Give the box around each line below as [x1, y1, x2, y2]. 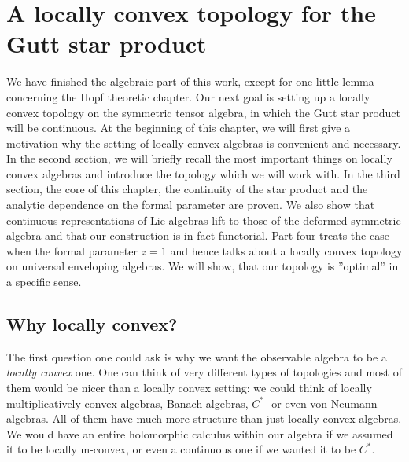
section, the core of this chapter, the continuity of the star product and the [6, 181, 368, 197]
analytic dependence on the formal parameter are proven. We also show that [6, 196, 375, 213]
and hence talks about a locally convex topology [170, 242, 403, 258]
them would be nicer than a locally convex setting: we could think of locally [6, 379, 372, 396]
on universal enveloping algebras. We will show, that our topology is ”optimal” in [6, 258, 399, 274]
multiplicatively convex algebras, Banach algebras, [6, 394, 249, 411]
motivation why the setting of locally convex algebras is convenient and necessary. [6, 134, 401, 151]
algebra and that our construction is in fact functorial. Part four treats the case [6, 227, 389, 244]
